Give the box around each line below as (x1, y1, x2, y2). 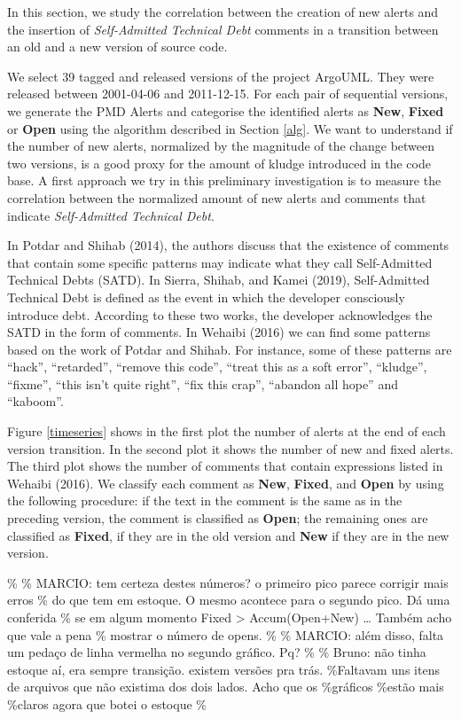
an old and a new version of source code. (7, 37, 228, 56)
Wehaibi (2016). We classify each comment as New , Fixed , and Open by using (7, 473, 444, 492)
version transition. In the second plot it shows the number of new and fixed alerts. (7, 439, 454, 457)
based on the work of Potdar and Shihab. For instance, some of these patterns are (7, 340, 452, 358)
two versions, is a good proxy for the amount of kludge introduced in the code (7, 153, 431, 172)
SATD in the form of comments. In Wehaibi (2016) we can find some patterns (7, 323, 431, 341)
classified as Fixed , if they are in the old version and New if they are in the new (7, 526, 449, 544)
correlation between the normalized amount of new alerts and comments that (7, 188, 426, 207)
